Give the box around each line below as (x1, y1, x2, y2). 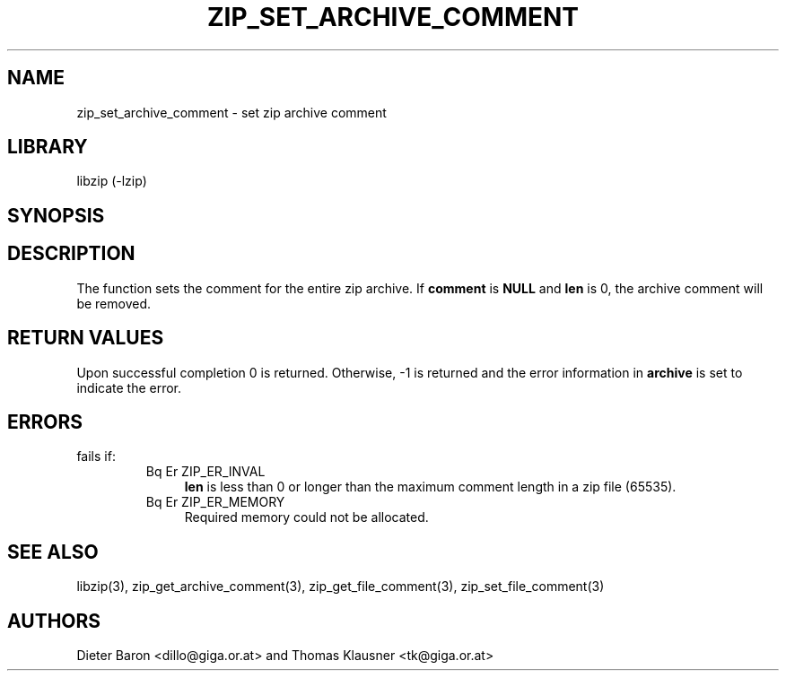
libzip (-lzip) (76, 173, 147, 189)
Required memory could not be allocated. (184, 509, 429, 526)
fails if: (76, 448, 116, 465)
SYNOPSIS (7, 204, 105, 227)
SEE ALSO (7, 540, 99, 563)
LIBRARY (7, 135, 88, 159)
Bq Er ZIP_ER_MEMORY (145, 494, 285, 510)
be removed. (76, 295, 152, 311)
